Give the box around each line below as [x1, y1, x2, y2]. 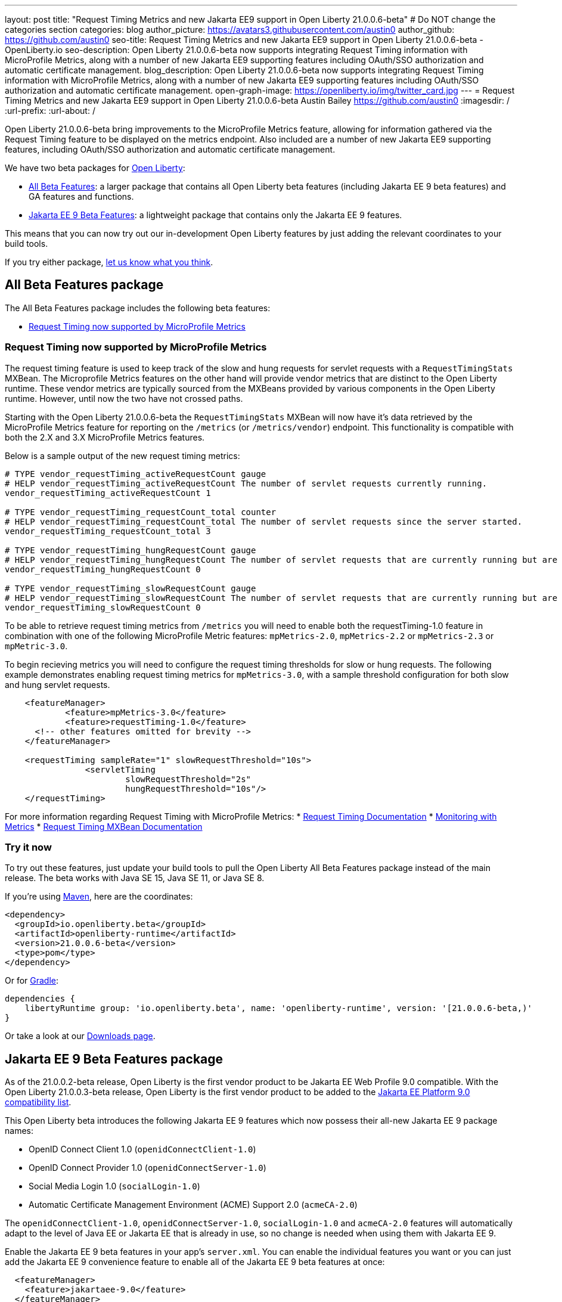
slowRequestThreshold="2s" [125, 774, 251, 784]
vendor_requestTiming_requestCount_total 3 [5, 526, 211, 536]
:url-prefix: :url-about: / [5, 106, 95, 116]
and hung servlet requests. [5, 679, 110, 690]
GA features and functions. [29, 191, 134, 201]
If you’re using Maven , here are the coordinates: [5, 891, 193, 902]
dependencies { [5, 994, 76, 1004]
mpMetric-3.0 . [5, 640, 68, 651]
